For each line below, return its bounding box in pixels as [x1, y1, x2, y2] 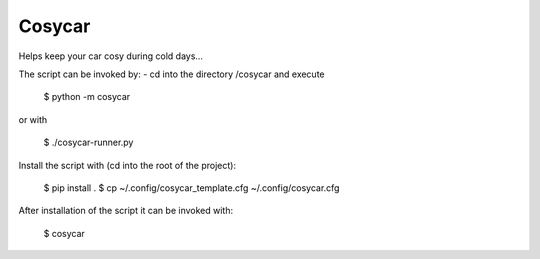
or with [18, 113, 48, 125]
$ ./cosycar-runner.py [43, 136, 134, 149]
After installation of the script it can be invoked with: [18, 205, 234, 217]
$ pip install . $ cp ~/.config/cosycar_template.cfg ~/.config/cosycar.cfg [43, 181, 340, 194]
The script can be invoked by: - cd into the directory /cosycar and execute [18, 68, 325, 80]
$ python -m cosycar [43, 91, 131, 103]
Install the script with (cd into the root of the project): [18, 159, 237, 171]
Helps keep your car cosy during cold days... [18, 50, 204, 62]
